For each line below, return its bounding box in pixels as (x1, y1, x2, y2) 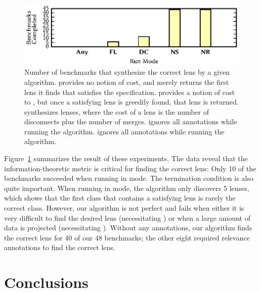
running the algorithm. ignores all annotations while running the (24, 126, 225, 136)
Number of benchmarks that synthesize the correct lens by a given (24, 67, 230, 77)
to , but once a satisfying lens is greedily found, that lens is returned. (24, 96, 239, 107)
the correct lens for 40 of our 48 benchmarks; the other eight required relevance (4, 232, 250, 242)
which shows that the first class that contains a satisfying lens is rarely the (4, 192, 236, 203)
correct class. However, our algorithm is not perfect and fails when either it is (4, 203, 244, 213)
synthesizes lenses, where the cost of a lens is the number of (24, 106, 209, 117)
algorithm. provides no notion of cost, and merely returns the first (24, 76, 229, 87)
